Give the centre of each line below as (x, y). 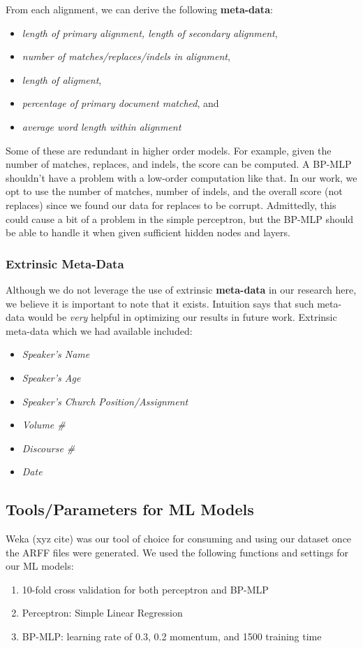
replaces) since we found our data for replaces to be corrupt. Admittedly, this (171, 204)
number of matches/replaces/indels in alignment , (126, 56)
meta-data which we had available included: (99, 330)
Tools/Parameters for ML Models (130, 509)
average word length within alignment (102, 126)
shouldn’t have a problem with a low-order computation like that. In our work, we (181, 177)
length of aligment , (62, 79)
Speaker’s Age (51, 377)
